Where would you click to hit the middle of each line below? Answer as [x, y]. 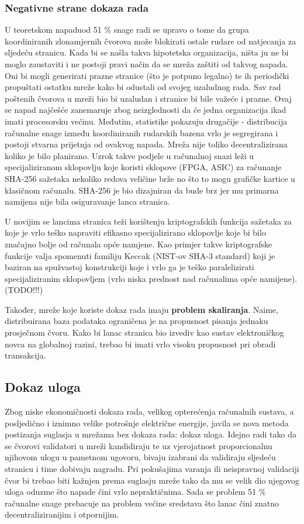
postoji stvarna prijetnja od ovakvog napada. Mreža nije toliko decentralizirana [146, 144]
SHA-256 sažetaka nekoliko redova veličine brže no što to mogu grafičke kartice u [150, 178]
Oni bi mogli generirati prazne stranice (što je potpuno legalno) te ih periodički [147, 75]
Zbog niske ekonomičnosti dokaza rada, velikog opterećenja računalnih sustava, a [149, 411]
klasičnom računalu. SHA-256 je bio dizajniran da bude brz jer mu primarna [142, 190]
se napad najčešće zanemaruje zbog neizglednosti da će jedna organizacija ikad [146, 110]
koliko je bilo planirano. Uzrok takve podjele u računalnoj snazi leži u [129, 155]
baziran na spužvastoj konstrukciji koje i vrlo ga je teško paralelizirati [129, 267]
